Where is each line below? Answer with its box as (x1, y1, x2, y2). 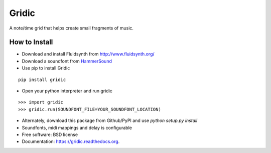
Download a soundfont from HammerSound (22, 58, 112, 64)
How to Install (9, 38, 53, 46)
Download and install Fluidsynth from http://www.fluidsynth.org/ (22, 51, 155, 57)
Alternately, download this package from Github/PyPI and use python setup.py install (22, 117, 198, 123)
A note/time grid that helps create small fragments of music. (9, 25, 134, 31)
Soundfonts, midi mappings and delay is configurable (22, 124, 132, 130)
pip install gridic (18, 76, 66, 82)
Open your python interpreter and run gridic (22, 88, 113, 94)
